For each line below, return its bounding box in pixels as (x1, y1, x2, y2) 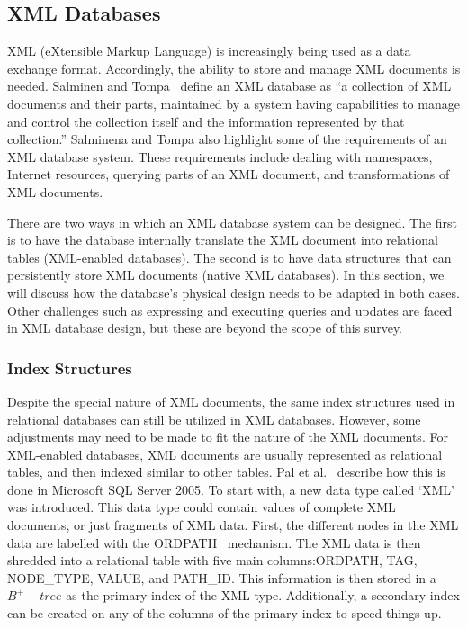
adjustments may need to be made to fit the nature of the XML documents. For (7, 427, 448, 446)
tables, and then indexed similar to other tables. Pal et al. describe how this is (7, 462, 445, 481)
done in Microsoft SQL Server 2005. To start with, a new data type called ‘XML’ (7, 480, 454, 498)
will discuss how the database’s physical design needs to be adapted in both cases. (7, 283, 460, 301)
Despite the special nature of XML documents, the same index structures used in (7, 391, 455, 410)
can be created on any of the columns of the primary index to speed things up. (7, 604, 442, 623)
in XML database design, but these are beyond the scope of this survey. (7, 318, 403, 337)
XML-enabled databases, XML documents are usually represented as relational (7, 444, 443, 463)
